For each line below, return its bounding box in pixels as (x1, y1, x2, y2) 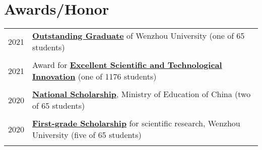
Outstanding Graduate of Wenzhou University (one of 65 (32, 30, 245, 42)
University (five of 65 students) (32, 129, 142, 141)
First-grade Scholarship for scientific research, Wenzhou (32, 117, 240, 129)
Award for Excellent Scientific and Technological (32, 59, 222, 71)
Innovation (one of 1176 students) (32, 70, 157, 83)
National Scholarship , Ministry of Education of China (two (32, 88, 251, 100)
